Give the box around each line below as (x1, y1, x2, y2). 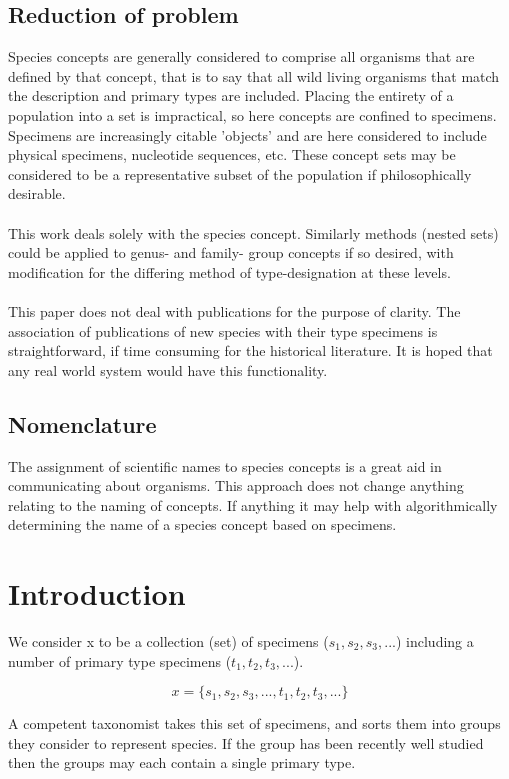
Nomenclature (8, 408, 157, 439)
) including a (395, 631, 474, 651)
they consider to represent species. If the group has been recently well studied (8, 732, 484, 753)
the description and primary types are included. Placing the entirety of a (8, 85, 454, 106)
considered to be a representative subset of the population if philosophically (8, 163, 472, 184)
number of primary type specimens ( (8, 650, 232, 671)
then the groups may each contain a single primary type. (8, 752, 356, 773)
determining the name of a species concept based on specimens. (8, 514, 397, 535)
